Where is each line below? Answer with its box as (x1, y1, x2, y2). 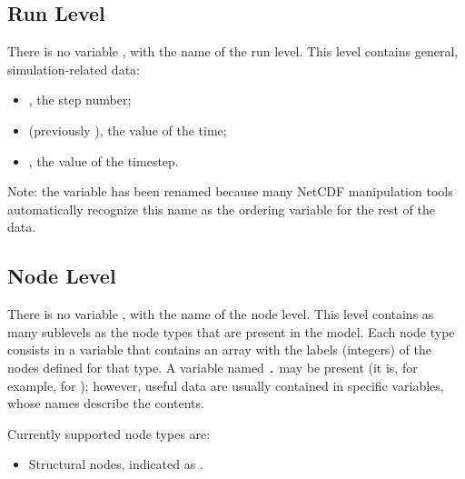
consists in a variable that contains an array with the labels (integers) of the (7, 340, 431, 359)
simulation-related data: (7, 59, 140, 78)
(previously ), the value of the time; (28, 120, 227, 139)
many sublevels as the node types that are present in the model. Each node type (7, 322, 455, 341)
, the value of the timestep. (28, 151, 179, 170)
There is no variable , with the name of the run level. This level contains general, (7, 42, 459, 61)
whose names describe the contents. (7, 394, 204, 413)
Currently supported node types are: (7, 424, 211, 443)
